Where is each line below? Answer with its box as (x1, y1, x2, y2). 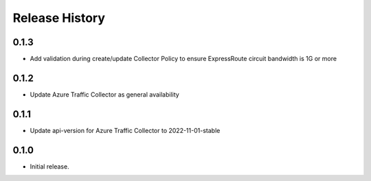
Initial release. (30, 162, 69, 171)
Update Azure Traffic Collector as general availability (30, 90, 180, 99)
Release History (12, 10, 106, 25)
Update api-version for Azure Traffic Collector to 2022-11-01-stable (30, 126, 221, 134)
